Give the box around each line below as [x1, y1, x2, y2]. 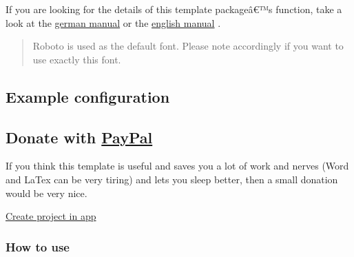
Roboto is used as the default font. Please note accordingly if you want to [32, 39, 344, 53]
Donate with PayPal [6, 126, 153, 147]
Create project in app [6, 209, 96, 223]
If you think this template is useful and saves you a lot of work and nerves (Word [6, 158, 349, 173]
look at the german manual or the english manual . [6, 15, 221, 30]
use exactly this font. [32, 52, 121, 66]
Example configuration [6, 85, 170, 107]
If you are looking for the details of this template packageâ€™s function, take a [6, 2, 342, 16]
